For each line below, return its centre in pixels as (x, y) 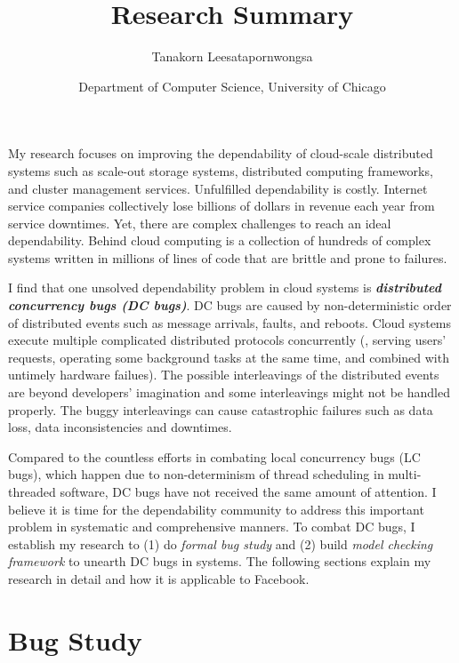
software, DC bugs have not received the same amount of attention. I (248, 491)
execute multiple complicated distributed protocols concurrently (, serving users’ (227, 340)
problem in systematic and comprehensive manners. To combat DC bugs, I (212, 527)
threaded (32, 491)
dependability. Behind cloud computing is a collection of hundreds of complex (220, 240)
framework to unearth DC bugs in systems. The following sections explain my (220, 561)
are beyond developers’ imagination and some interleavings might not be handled (229, 392)
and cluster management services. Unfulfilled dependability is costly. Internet (218, 188)
